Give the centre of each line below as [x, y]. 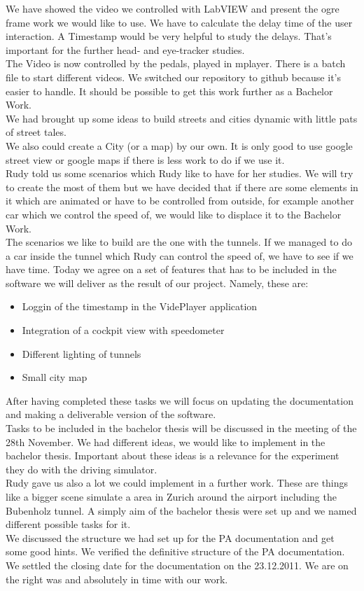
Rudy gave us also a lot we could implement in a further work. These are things [177, 483]
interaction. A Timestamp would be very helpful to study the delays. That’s [169, 36]
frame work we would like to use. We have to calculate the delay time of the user [179, 22]
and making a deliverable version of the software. [111, 414]
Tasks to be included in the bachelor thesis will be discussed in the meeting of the [181, 428]
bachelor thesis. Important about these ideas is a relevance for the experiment [173, 456]
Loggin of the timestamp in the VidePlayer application [140, 306]
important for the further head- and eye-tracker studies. [125, 49]
